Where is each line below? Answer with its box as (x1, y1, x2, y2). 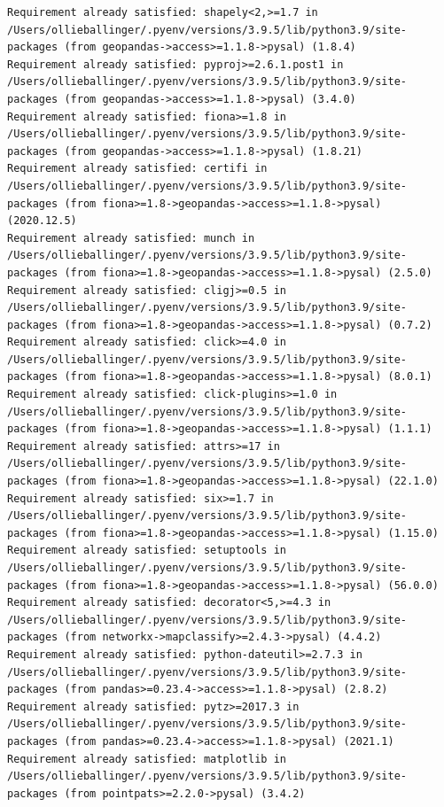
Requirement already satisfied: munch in (7, 231, 255, 244)
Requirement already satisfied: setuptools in (7, 544, 286, 557)
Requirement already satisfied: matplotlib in (7, 752, 286, 765)
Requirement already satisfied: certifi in (7, 162, 268, 175)
